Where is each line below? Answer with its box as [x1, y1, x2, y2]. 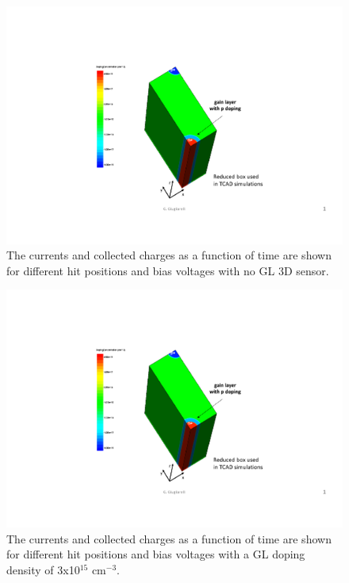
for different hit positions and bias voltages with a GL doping [6, 546, 305, 562]
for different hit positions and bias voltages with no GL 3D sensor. [6, 262, 329, 278]
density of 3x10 [6, 561, 80, 577]
